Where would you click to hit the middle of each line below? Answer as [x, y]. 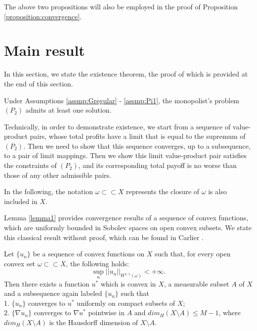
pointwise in [107, 312]
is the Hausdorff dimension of [94, 322]
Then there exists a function [47, 283]
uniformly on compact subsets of [126, 303]
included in [21, 201]
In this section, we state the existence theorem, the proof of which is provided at [126, 74]
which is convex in [128, 283]
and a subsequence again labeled [53, 293]
